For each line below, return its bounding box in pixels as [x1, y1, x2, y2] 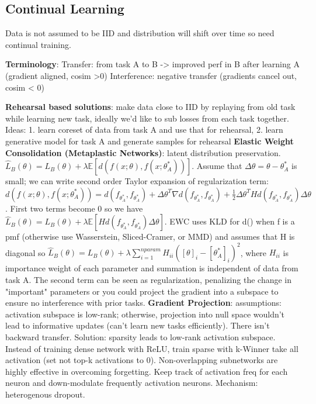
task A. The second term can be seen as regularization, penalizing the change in [5, 274, 291, 286]
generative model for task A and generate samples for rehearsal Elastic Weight [5, 134, 294, 147]
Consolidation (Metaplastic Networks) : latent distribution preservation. [5, 146, 281, 158]
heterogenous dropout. [5, 388, 85, 400]
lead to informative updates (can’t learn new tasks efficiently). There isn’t [5, 319, 270, 332]
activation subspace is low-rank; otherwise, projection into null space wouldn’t [5, 308, 285, 320]
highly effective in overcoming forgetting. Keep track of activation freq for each [5, 365, 288, 377]
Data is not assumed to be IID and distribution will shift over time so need [5, 27, 275, 39]
